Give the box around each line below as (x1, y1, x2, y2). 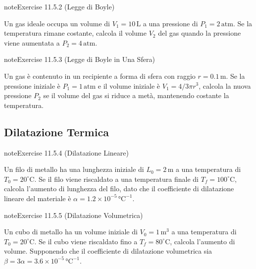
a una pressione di (143, 18, 198, 28)
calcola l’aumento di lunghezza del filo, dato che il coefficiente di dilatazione (4, 183, 234, 194)
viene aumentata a (4, 37, 60, 48)
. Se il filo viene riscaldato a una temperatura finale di (34, 173, 199, 184)
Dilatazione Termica (4, 124, 109, 139)
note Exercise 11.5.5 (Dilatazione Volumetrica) (4, 210, 143, 220)
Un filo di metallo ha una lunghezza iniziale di (4, 164, 144, 174)
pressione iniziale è (4, 80, 60, 91)
